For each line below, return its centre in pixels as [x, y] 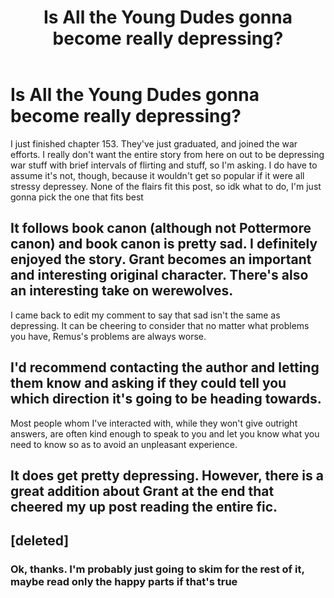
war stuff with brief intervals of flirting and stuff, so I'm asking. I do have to [164, 165]
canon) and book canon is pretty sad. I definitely [164, 244]
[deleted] [40, 541]
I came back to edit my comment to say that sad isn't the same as [145, 315]
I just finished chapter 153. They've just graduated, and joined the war [154, 143]
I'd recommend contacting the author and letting [165, 367]
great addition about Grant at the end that [142, 491]
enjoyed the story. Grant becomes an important [161, 259]
